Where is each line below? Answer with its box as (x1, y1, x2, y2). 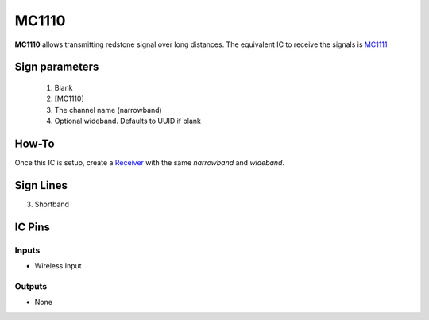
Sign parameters (14, 60, 99, 74)
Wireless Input (34, 261, 83, 271)
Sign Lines (14, 179, 68, 192)
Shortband (34, 199, 70, 209)
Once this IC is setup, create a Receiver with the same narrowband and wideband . (14, 158, 285, 168)
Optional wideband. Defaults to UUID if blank (54, 116, 202, 126)
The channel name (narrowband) (54, 105, 162, 114)
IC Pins (14, 220, 51, 233)
